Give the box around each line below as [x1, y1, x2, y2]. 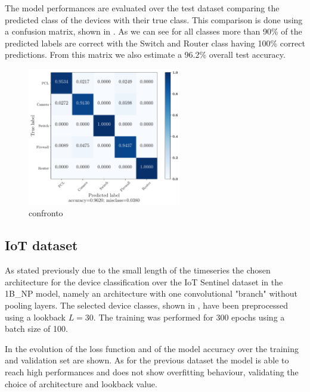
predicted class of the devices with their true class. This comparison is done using [5, 13, 303, 26]
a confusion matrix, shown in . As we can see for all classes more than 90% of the [5, 25, 302, 38]
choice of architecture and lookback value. [5, 377, 157, 390]
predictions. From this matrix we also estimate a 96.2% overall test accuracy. [5, 48, 286, 61]
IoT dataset [5, 236, 78, 254]
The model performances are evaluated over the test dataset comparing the [5, 2, 280, 14]
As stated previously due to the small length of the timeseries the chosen [5, 264, 271, 276]
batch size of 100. [5, 322, 68, 335]
